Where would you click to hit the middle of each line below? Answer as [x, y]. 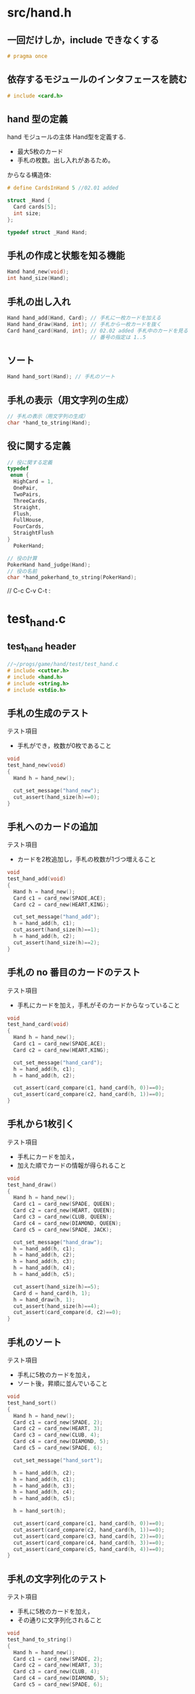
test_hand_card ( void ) [38, 1025]
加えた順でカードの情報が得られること [71, 1165]
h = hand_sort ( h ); [40, 1511]
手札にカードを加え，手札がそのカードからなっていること [99, 1005]
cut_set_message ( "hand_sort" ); [58, 1460]
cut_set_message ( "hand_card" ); [58, 1063]
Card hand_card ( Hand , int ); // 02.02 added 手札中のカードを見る [97, 331]
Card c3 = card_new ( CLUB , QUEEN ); [63, 1217]
